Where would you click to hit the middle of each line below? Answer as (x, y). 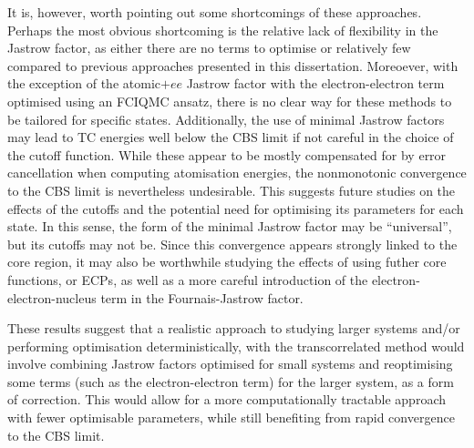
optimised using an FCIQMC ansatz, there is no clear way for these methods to (230, 101)
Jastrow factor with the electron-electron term (315, 83)
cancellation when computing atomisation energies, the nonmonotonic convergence (237, 173)
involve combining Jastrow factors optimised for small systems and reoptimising (230, 364)
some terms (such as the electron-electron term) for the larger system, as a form (231, 381)
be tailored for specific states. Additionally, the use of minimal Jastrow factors (226, 119)
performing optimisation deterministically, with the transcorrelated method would (236, 346)
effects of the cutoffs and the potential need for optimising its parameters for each (236, 208)
